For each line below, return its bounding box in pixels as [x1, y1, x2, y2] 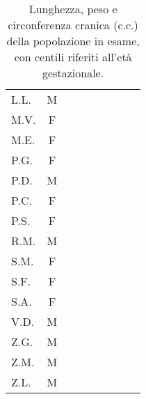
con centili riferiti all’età [14, 49, 132, 65]
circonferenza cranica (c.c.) [8, 17, 138, 33]
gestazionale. [42, 65, 104, 81]
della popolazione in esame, [6, 33, 140, 49]
